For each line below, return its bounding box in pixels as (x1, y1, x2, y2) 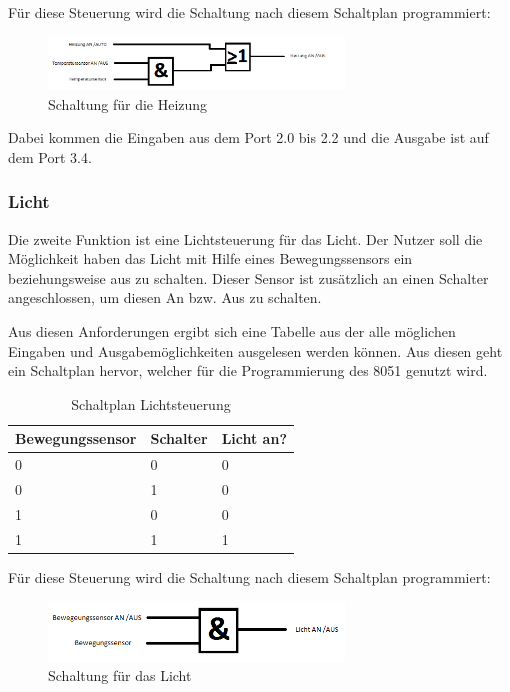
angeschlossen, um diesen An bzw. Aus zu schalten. (8, 287, 322, 308)
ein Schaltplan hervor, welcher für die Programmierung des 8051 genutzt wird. (8, 360, 488, 381)
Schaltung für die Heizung (48, 93, 208, 114)
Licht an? (221, 428, 287, 449)
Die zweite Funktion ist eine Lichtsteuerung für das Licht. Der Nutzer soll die (8, 228, 483, 249)
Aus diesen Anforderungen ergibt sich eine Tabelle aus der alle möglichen (8, 321, 456, 342)
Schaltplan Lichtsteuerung (71, 393, 231, 414)
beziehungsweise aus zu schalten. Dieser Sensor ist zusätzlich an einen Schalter (8, 267, 489, 288)
